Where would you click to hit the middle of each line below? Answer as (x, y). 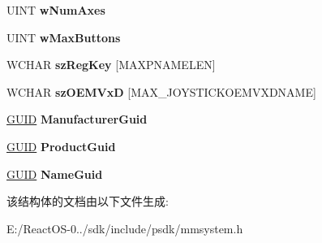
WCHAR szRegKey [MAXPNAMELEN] (111, 65)
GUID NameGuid (55, 174)
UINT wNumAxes (56, 10)
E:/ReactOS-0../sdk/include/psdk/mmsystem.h (125, 228)
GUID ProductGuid (61, 146)
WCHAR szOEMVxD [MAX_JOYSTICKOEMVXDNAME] (161, 91)
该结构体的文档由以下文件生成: (88, 201)
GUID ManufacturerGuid (77, 119)
